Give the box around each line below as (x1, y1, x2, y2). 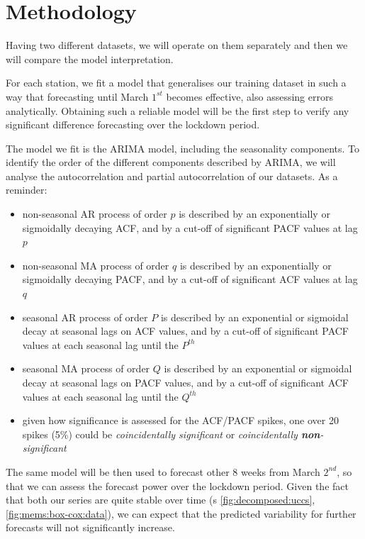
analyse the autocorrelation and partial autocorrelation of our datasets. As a (6, 168, 338, 183)
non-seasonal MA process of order (22, 257, 169, 272)
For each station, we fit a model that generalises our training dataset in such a (6, 75, 347, 90)
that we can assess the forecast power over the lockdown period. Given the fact (6, 478, 349, 493)
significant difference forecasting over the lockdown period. (6, 117, 260, 132)
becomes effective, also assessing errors (166, 89, 333, 104)
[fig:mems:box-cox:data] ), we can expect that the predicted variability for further (6, 506, 356, 521)
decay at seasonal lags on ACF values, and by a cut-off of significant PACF (22, 323, 349, 338)
